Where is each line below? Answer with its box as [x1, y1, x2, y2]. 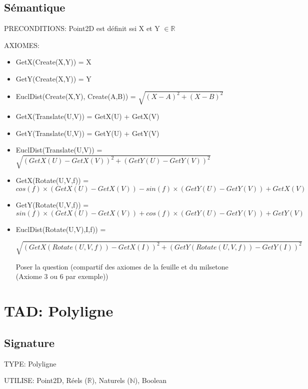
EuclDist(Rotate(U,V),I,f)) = [15, 223, 106, 234]
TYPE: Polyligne [4, 358, 56, 368]
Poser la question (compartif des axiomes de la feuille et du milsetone [15, 261, 228, 271]
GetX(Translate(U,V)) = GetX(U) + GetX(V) [15, 111, 159, 121]
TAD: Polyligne [4, 300, 113, 321]
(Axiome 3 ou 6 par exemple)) [15, 271, 108, 281]
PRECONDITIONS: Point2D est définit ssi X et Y [4, 23, 160, 33]
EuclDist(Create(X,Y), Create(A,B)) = [15, 90, 136, 101]
